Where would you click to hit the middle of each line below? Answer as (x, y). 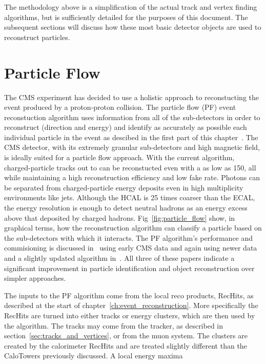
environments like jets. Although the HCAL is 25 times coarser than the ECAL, (130, 197)
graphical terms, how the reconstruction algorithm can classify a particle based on (133, 228)
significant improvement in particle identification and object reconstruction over (129, 268)
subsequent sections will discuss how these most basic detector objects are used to (133, 27)
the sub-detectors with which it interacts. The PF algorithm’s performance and (129, 237)
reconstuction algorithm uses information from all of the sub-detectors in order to (132, 117)
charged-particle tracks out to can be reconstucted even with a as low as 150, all (130, 167)
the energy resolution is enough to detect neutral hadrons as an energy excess (126, 208)
